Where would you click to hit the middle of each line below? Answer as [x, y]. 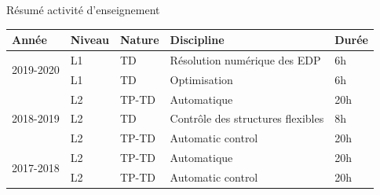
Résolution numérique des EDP [245, 59]
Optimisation [201, 79]
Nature [139, 40]
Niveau [90, 40]
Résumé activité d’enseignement [83, 9]
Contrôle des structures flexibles [247, 118]
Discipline [197, 40]
